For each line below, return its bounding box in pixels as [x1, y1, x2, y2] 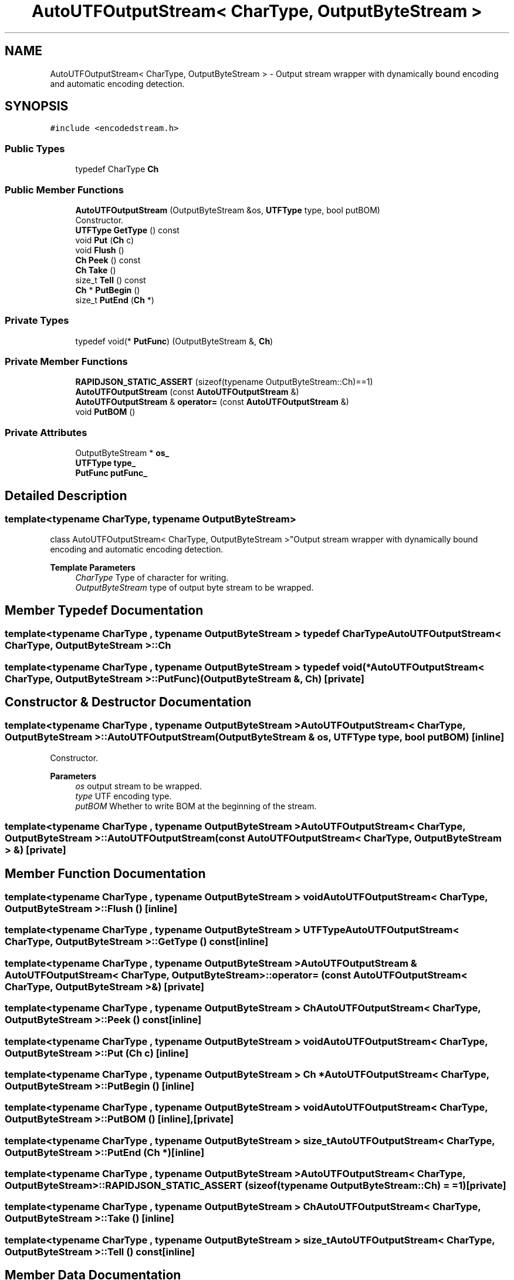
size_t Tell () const [75, 274, 146, 285]
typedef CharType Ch [75, 164, 159, 175]
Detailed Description [5, 488, 127, 503]
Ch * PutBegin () [75, 284, 140, 295]
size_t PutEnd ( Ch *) [75, 294, 154, 305]
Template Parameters [50, 562, 136, 573]
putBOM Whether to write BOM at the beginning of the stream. [75, 800, 317, 811]
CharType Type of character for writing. [75, 572, 229, 583]
